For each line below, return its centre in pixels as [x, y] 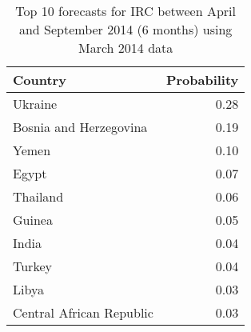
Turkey [32, 266]
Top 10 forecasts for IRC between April [125, 11]
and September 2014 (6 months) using [125, 29]
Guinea [33, 220]
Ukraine [35, 104]
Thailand [38, 196]
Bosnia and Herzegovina [80, 127]
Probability [202, 80]
